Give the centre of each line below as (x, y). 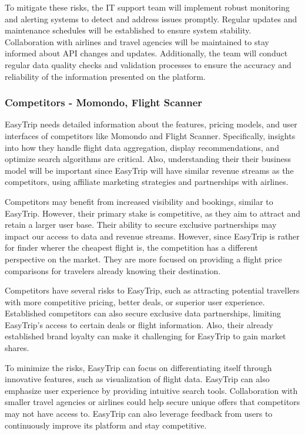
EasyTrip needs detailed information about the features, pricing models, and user (151, 124)
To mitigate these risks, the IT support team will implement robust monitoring (147, 7)
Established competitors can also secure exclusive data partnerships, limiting (143, 313)
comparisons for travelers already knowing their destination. (113, 270)
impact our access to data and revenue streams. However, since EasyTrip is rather (152, 236)
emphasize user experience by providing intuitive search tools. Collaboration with (151, 390)
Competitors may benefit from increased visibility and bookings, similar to (139, 201)
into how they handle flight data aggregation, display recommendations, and (142, 147)
